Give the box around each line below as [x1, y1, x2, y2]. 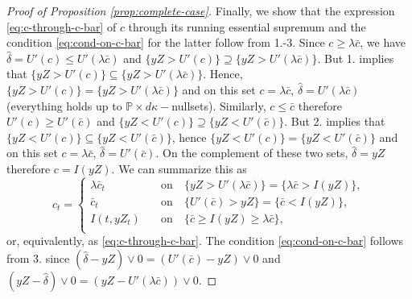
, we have [360, 34, 406, 51]
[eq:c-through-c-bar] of [6, 18, 117, 35]
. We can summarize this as [111, 160, 247, 176]
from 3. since [6, 249, 70, 266]
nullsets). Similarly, [171, 97, 266, 114]
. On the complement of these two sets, [155, 144, 348, 161]
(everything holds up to [6, 97, 122, 114]
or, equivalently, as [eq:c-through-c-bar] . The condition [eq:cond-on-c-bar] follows [6, 232, 404, 249]
